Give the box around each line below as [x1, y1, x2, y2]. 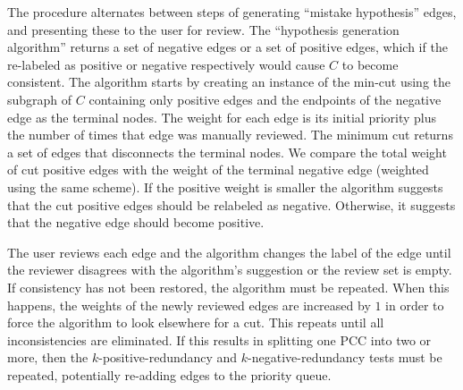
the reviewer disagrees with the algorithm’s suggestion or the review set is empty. [7, 260, 452, 279]
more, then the [7, 348, 88, 367]
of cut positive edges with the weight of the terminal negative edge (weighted [7, 160, 429, 179]
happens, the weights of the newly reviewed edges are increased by [7, 295, 371, 314]
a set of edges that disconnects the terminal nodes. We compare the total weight [7, 142, 447, 161]
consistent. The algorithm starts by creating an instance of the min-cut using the [7, 72, 451, 91]
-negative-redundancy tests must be [248, 348, 442, 367]
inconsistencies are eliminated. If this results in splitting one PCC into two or [7, 330, 432, 349]
